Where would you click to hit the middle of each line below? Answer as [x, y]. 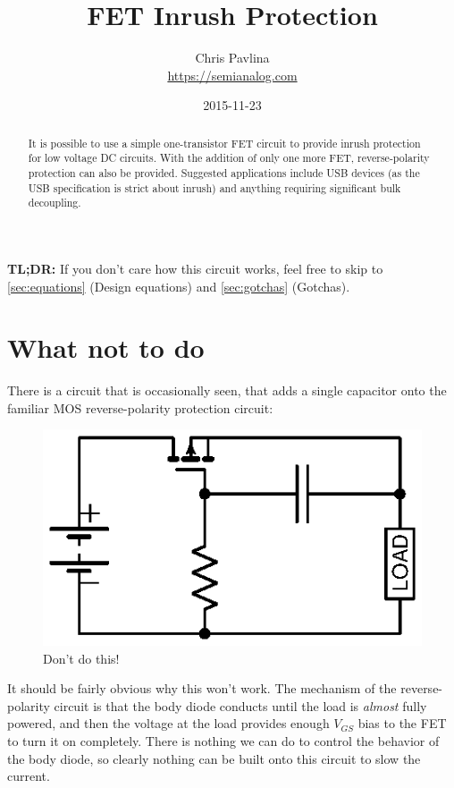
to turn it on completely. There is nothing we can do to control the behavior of [223, 740]
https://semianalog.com [232, 75]
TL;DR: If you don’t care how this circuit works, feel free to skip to [195, 268]
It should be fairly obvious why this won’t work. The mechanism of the [202, 688]
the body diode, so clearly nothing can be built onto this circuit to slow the [214, 758]
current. [29, 776]
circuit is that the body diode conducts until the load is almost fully [240, 705]
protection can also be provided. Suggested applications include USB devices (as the [224, 173]
